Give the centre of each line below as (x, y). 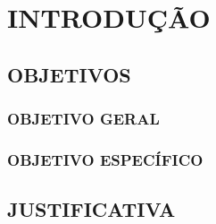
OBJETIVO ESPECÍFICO (105, 159)
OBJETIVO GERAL (83, 119)
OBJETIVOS (69, 74)
